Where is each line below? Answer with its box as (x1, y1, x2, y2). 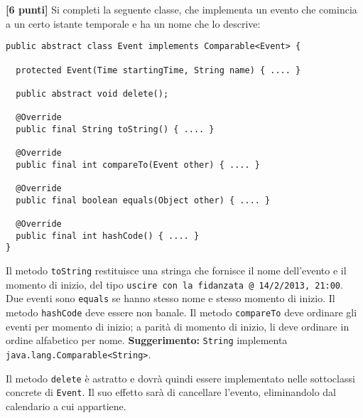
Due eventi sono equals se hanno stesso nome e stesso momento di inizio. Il (6, 291, 335, 306)
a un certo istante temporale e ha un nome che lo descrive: (6, 16, 261, 31)
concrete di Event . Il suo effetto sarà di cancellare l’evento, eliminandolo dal (6, 385, 336, 400)
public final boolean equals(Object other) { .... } (16, 195, 271, 205)
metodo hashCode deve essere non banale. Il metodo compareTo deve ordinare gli (6, 304, 357, 319)
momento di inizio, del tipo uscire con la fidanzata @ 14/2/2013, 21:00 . (6, 277, 343, 291)
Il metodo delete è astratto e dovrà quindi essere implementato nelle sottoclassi (6, 370, 355, 385)
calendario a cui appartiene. (6, 398, 126, 413)
